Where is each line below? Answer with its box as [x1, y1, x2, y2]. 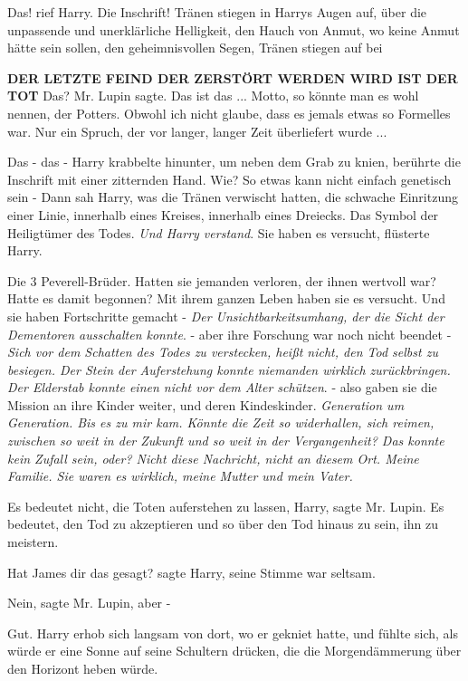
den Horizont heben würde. [7, 659, 158, 677]
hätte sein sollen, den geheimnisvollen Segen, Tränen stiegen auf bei [7, 38, 383, 57]
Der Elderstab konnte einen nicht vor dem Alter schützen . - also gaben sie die [7, 378, 437, 397]
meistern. [7, 532, 59, 552]
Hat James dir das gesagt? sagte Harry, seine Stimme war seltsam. [7, 562, 376, 581]
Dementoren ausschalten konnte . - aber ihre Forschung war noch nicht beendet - [7, 324, 452, 343]
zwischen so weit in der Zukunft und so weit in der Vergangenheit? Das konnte [7, 431, 444, 450]
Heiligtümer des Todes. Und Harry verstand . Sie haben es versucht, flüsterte [7, 223, 430, 242]
